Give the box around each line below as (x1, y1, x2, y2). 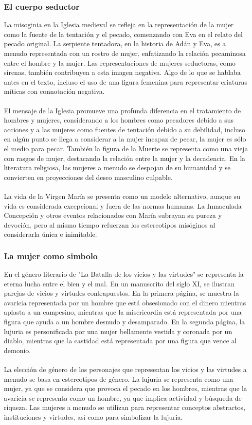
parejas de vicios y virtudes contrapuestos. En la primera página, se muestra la (4, 288, 239, 298)
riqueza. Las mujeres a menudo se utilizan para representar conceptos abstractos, (4, 402, 246, 412)
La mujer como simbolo (4, 249, 98, 262)
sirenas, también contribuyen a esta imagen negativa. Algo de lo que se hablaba (4, 67, 241, 77)
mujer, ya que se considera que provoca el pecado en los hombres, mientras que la (4, 383, 247, 393)
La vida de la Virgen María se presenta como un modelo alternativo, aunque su (4, 191, 240, 201)
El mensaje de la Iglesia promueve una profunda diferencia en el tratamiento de (4, 105, 241, 115)
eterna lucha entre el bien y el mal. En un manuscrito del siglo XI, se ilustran (4, 278, 235, 288)
